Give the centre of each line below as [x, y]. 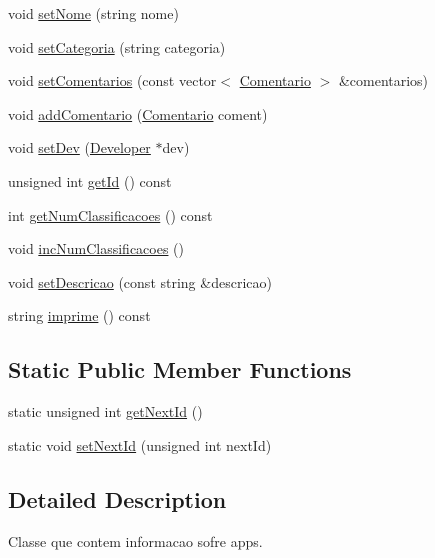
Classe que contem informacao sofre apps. [135, 540]
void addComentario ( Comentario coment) [138, 113]
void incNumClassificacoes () [96, 248]
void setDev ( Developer [79, 147]
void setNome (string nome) [93, 13]
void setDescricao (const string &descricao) [140, 281]
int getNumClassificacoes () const [110, 214]
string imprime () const [79, 315]
